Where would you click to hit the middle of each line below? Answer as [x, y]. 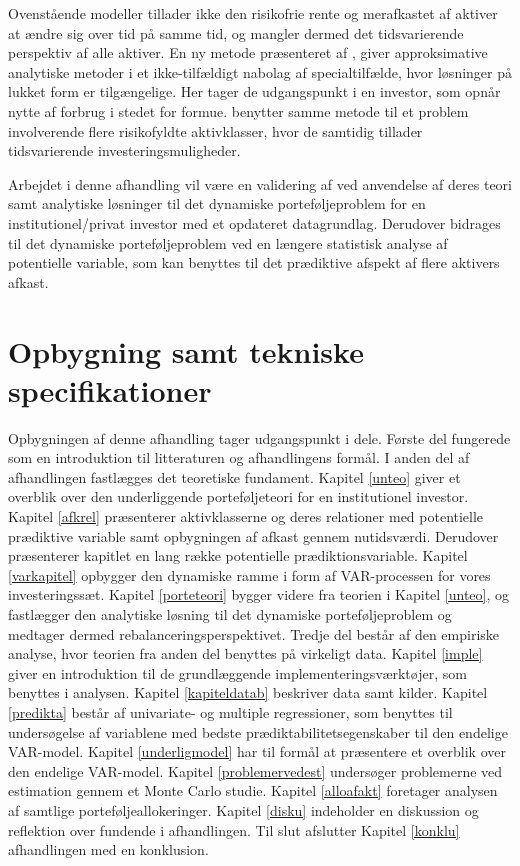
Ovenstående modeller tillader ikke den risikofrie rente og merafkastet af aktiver [253, 13]
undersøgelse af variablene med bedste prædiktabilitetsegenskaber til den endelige [258, 731]
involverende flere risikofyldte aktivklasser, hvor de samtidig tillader [215, 130]
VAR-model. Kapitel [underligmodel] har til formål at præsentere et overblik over [257, 751]
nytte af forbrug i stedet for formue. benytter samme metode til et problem [238, 110]
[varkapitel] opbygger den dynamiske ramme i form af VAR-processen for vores [249, 574]
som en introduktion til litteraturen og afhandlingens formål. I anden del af [239, 457]
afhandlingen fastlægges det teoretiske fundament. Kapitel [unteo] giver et [234, 476]
